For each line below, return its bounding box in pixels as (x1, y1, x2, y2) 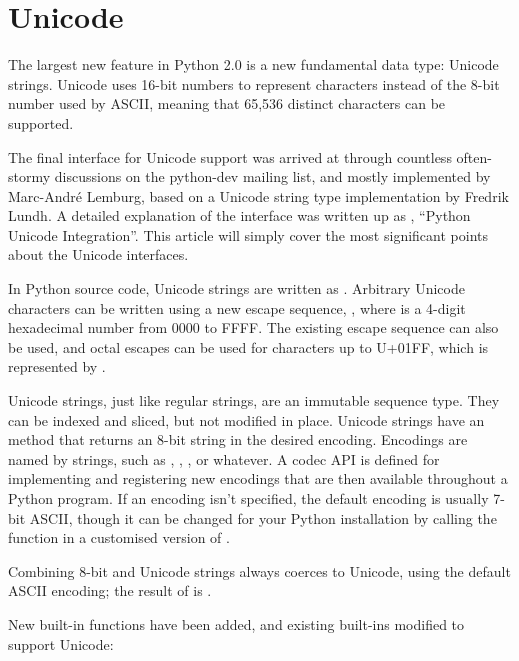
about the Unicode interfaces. (8, 244, 189, 265)
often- (456, 146, 492, 167)
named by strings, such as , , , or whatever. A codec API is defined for (8, 448, 440, 469)
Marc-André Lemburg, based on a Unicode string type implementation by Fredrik (8, 185, 509, 206)
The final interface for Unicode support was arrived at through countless (8, 146, 452, 167)
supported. (8, 112, 74, 133)
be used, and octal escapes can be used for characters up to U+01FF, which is (8, 336, 489, 357)
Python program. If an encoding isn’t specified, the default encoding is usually (8, 488, 489, 508)
